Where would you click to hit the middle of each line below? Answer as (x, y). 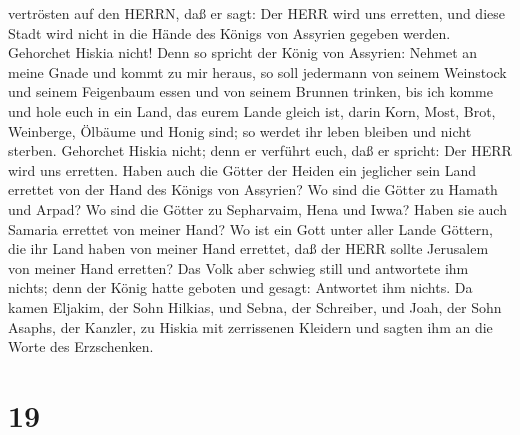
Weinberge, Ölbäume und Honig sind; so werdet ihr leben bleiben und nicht (240, 130)
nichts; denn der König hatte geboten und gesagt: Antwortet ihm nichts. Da (240, 287)
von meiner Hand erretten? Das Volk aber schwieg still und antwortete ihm (238, 267)
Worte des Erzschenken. (81, 346)
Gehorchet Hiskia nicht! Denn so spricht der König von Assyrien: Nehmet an (243, 52)
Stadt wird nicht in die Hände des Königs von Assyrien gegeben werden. (229, 32)
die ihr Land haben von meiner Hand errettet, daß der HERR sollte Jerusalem (248, 248)
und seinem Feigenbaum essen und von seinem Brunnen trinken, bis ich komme (250, 91)
